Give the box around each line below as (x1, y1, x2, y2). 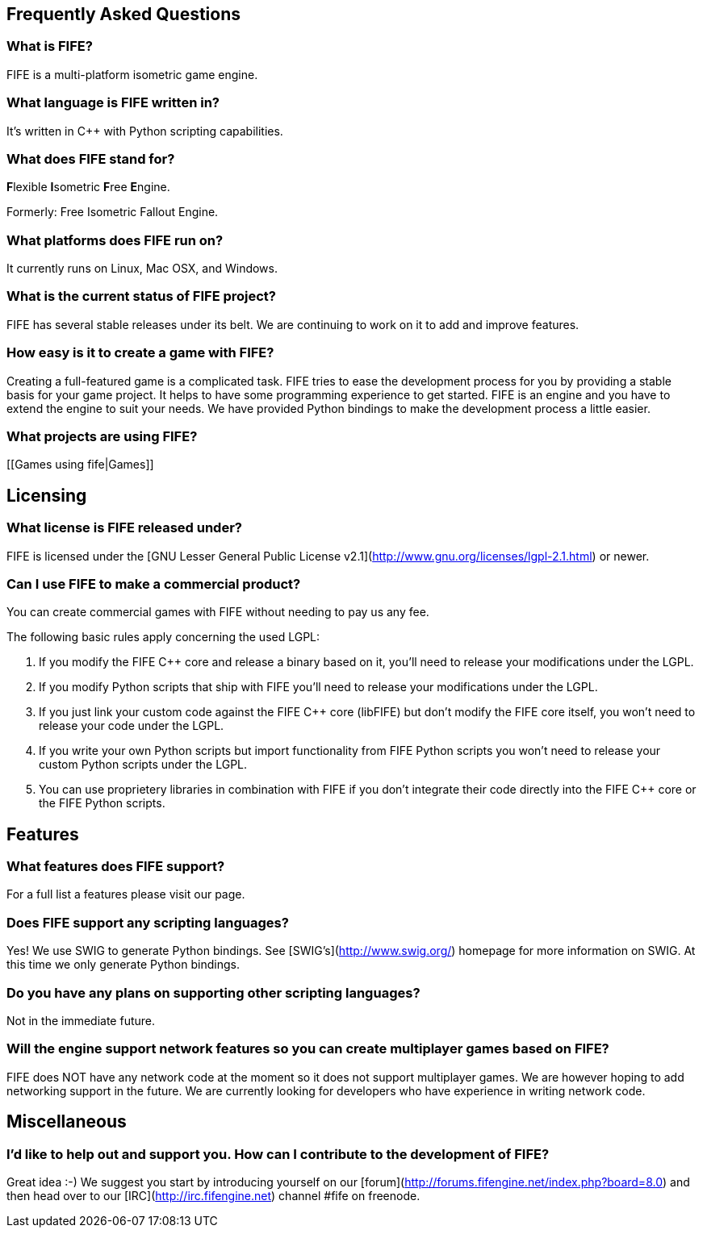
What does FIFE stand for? (6, 150, 175, 167)
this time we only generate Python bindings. (6, 957, 240, 972)
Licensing (6, 485, 87, 506)
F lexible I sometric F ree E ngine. (6, 180, 170, 194)
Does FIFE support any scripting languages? (6, 914, 289, 931)
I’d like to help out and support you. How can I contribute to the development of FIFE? (6, 1145, 550, 1162)
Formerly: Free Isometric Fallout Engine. (6, 205, 219, 219)
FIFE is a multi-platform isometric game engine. (6, 67, 258, 81)
